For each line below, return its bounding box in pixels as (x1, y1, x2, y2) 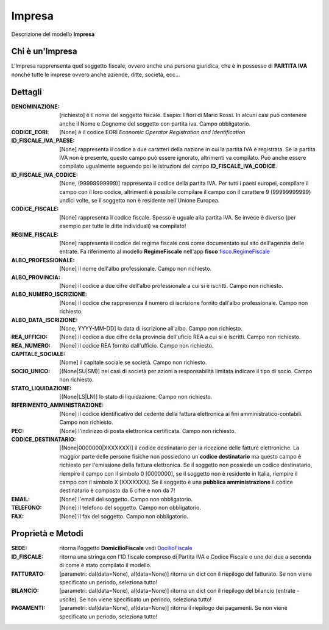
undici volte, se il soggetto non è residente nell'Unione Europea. (59, 197, 220, 204)
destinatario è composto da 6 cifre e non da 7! (59, 487, 175, 494)
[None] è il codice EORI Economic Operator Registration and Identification (59, 128, 246, 135)
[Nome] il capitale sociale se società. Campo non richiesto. (59, 359, 207, 366)
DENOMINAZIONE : (11, 102, 60, 110)
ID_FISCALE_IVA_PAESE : (11, 137, 76, 145)
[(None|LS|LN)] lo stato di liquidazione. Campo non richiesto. (59, 393, 213, 401)
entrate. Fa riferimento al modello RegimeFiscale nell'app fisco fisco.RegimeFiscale (59, 248, 271, 256)
